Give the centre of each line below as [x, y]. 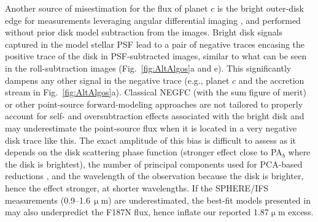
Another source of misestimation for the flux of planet [107, 8]
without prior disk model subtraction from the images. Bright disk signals [144, 32]
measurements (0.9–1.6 [48, 200]
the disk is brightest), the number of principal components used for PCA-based [154, 164]
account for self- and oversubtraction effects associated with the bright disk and [155, 116]
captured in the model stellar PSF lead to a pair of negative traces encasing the [155, 44]
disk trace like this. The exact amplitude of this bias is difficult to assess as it [151, 140]
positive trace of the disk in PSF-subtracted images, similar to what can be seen [156, 56]
